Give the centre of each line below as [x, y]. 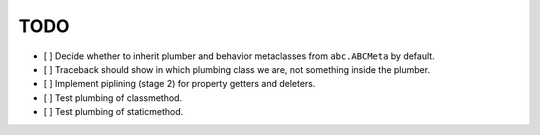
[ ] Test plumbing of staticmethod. [113, 112]
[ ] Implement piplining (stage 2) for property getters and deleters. [179, 84]
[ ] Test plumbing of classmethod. [113, 97]
